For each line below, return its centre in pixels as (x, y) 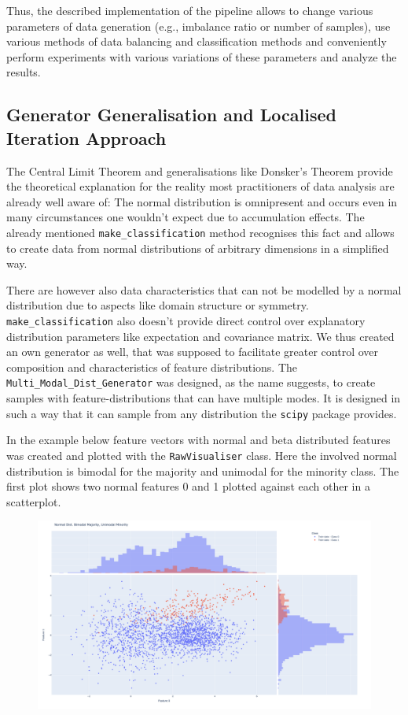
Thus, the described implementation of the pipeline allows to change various (190, 10)
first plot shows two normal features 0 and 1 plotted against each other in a (188, 486)
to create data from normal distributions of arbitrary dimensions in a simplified (198, 248)
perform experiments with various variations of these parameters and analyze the (202, 56)
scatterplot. (34, 501)
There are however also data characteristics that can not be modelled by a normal (204, 289)
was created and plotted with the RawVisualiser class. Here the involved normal (202, 455)
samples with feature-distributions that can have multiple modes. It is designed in (204, 398)
